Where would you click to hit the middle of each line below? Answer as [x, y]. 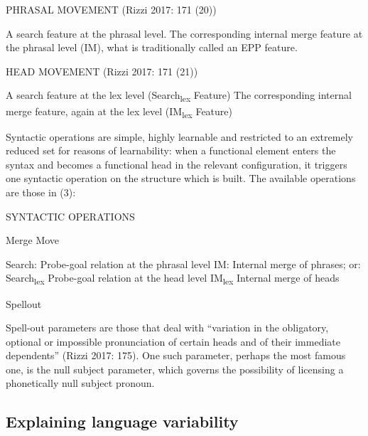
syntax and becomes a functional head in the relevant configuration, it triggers [177, 164]
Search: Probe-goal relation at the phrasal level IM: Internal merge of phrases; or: [183, 264]
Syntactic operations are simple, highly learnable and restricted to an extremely [179, 136]
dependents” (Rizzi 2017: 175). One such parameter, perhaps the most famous [176, 355]
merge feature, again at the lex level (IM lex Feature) [119, 112]
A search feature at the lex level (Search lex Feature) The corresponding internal [179, 96]
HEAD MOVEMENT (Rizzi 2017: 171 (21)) [102, 71]
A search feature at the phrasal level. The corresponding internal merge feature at [184, 33]
